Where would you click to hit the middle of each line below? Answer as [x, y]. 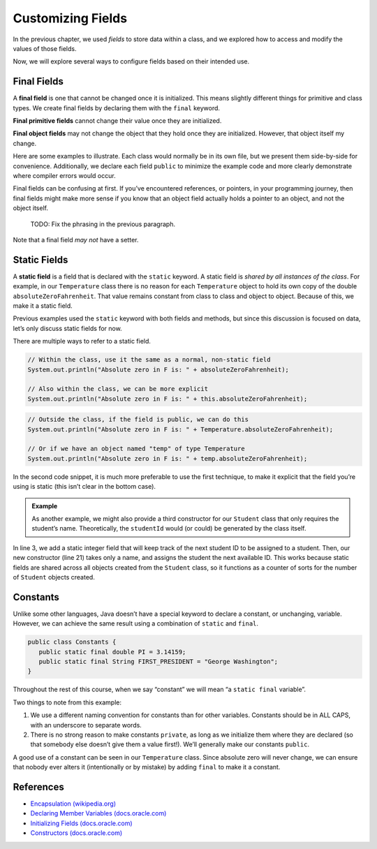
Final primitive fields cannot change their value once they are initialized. [117, 121]
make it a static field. [43, 306]
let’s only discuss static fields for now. [67, 328]
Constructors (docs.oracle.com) [76, 833]
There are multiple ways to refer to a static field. [82, 341]
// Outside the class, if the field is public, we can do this [138, 420]
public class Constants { [72, 642]
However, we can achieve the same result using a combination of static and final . [135, 623]
